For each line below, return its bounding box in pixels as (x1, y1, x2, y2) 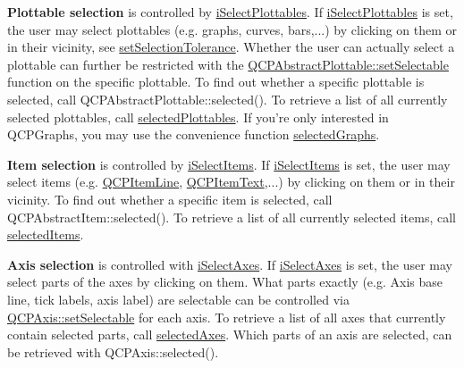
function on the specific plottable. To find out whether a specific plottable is (7, 72, 425, 91)
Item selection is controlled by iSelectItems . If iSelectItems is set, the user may (7, 155, 451, 173)
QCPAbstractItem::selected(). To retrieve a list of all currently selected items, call (7, 207, 456, 226)
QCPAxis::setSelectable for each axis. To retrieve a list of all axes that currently (7, 307, 446, 326)
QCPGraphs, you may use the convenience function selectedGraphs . (7, 125, 380, 144)
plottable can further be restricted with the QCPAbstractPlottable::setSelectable (7, 54, 449, 73)
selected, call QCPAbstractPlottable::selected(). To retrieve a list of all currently (7, 89, 448, 108)
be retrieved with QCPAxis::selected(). (7, 342, 219, 361)
